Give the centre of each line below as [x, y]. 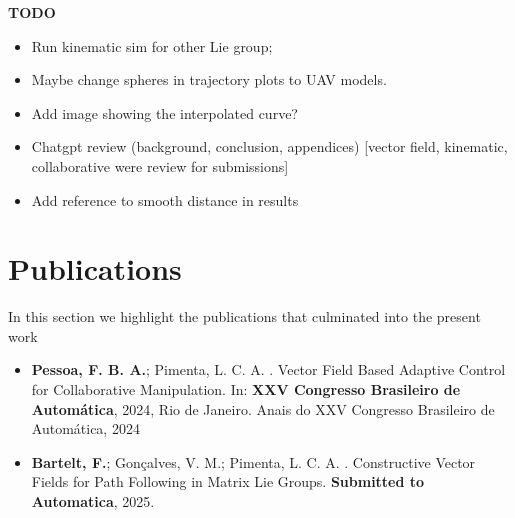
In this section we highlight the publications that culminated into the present [244, 316]
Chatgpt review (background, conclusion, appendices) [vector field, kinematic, [269, 146]
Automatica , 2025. [93, 501]
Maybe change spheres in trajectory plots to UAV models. [209, 79]
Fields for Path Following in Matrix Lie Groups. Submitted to [228, 481]
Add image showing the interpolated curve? [164, 112]
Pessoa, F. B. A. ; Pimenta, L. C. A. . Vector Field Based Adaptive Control [268, 369]
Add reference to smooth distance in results [165, 199]
